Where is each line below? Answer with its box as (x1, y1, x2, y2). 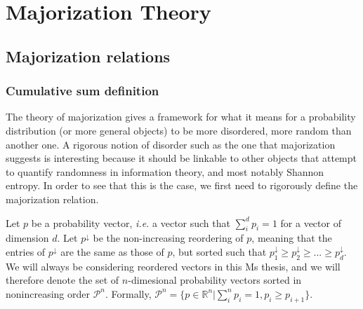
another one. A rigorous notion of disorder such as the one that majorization (6, 137, 336, 151)
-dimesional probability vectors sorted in (128, 273, 302, 287)
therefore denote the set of (6, 273, 119, 287)
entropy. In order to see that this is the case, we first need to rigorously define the (6, 178, 358, 193)
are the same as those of (60, 244, 164, 259)
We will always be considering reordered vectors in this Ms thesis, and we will (6, 259, 341, 273)
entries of (6, 244, 46, 259)
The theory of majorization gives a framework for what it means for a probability (6, 109, 356, 124)
